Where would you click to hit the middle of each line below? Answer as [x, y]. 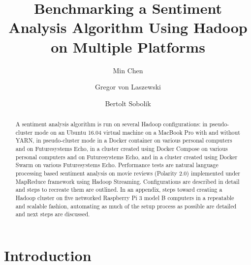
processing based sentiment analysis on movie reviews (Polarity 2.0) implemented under [128, 173]
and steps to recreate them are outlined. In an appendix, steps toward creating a [119, 190]
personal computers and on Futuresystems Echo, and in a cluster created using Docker [126, 157]
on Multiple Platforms [128, 46]
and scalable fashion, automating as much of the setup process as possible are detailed [126, 206]
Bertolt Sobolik [128, 103]
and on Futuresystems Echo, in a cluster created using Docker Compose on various [122, 149]
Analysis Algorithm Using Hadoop [128, 27]
